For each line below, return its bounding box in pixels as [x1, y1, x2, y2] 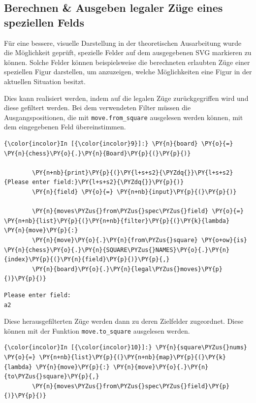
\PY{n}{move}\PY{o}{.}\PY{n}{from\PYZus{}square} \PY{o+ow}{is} [32, 236, 247, 244]
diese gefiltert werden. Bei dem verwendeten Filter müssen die [4, 102, 191, 113]
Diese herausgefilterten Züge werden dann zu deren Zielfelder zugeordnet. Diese [4, 316, 244, 326]
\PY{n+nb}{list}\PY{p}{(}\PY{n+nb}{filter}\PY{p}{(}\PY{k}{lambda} [4, 217, 230, 224]
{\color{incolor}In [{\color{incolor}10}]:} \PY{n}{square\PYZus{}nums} [4, 344, 247, 351]
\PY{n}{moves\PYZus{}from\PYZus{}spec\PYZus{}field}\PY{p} [32, 382, 230, 390]
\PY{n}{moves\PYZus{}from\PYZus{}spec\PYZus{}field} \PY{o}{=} [32, 208, 244, 215]
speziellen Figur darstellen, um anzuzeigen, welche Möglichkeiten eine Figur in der [4, 66, 252, 77]
